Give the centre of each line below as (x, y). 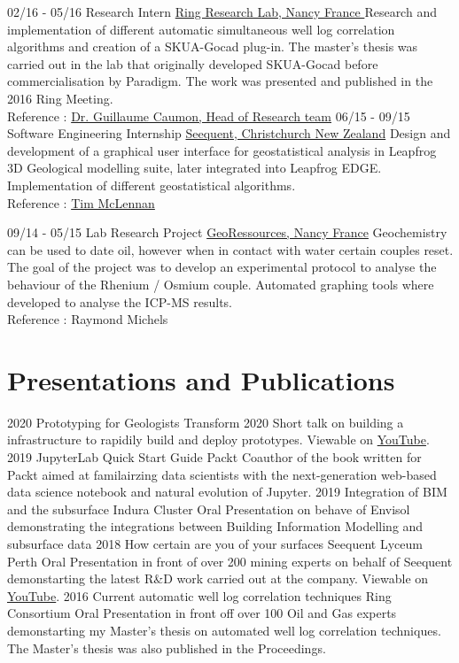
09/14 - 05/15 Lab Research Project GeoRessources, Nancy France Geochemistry (227, 232)
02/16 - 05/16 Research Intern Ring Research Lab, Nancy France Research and (222, 12)
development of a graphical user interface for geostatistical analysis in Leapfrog (222, 150)
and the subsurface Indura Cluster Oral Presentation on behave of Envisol (209, 509)
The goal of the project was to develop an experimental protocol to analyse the (222, 267)
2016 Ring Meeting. (60, 98)
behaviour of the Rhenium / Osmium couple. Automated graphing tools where (221, 284)
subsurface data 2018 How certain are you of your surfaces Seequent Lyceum (215, 543)
